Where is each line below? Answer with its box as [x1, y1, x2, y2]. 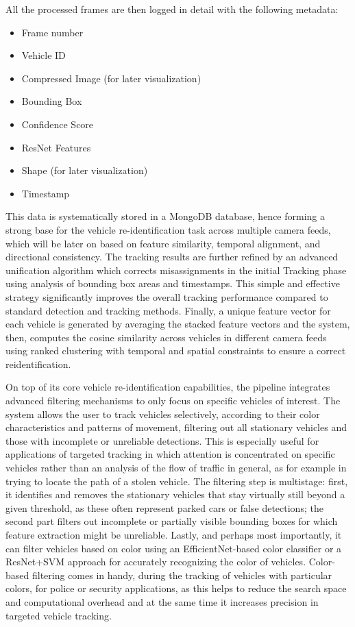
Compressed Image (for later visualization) [21, 71, 201, 85]
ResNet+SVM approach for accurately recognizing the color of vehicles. [5, 554, 306, 569]
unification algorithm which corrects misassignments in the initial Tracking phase [5, 262, 347, 277]
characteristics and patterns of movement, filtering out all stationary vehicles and [5, 420, 347, 434]
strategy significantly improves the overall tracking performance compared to [5, 289, 328, 304]
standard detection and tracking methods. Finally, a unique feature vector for [5, 303, 331, 317]
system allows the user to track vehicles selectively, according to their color [5, 406, 320, 421]
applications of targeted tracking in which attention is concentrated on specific [5, 447, 335, 461]
